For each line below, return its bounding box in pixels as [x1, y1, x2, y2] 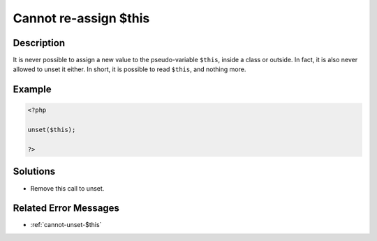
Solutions [13, 166, 56, 177]
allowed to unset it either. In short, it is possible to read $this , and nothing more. [13, 65, 246, 73]
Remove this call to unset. [30, 184, 105, 192]
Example [13, 84, 52, 96]
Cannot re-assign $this [13, 10, 150, 26]
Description [13, 37, 66, 49]
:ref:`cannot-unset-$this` [30, 221, 102, 229]
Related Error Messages [13, 203, 120, 214]
